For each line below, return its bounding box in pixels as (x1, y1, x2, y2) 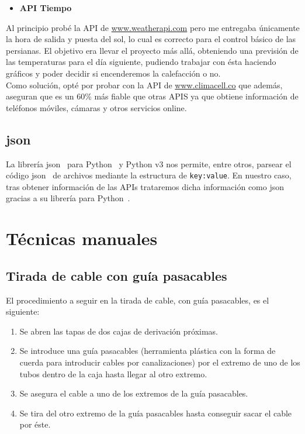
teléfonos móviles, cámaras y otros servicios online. (6, 101, 187, 113)
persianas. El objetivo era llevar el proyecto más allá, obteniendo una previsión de (6, 44, 299, 56)
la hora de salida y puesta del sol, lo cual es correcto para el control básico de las (6, 33, 296, 45)
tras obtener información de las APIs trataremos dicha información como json (6, 180, 285, 192)
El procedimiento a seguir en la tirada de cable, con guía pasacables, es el (6, 294, 269, 306)
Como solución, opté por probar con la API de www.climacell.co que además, (6, 78, 283, 91)
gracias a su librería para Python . (6, 192, 130, 204)
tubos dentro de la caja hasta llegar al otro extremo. (19, 367, 207, 380)
